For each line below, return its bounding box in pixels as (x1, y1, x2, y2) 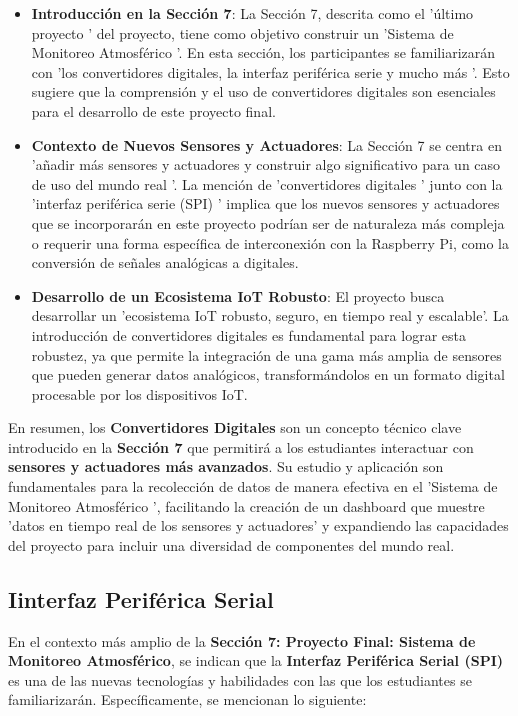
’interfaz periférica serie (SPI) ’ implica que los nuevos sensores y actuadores (31, 193, 500, 214)
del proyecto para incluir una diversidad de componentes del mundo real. (8, 534, 455, 555)
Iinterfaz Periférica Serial (8, 583, 274, 614)
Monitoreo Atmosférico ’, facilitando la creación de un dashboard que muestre (8, 495, 485, 516)
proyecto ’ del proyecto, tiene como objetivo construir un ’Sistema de (31, 22, 454, 43)
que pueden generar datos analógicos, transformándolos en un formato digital (31, 364, 505, 385)
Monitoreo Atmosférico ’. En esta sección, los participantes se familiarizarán (31, 42, 496, 63)
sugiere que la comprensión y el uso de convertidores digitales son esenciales (31, 81, 496, 102)
